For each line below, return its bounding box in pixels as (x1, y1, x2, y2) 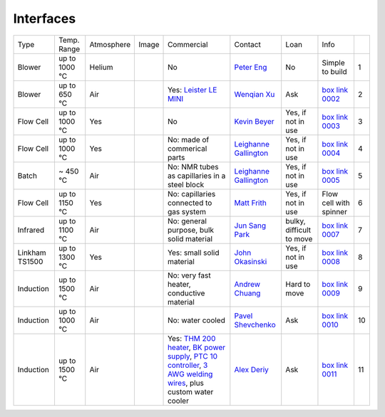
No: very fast (168, 270, 211, 280)
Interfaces (13, 11, 76, 26)
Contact (234, 39, 262, 49)
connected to (168, 198, 212, 208)
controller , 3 (168, 360, 208, 370)
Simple (322, 58, 345, 68)
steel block (168, 179, 205, 189)
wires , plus (168, 378, 205, 388)
